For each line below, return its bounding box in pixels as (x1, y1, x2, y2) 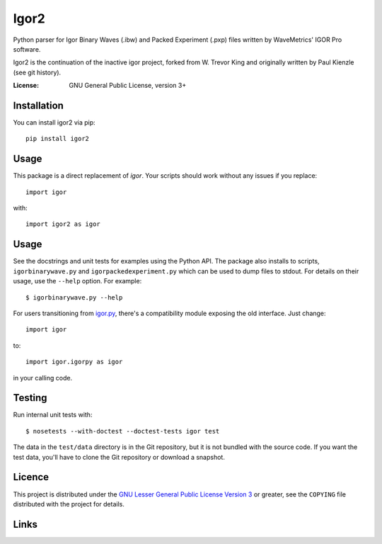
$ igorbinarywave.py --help (25, 293, 123, 301)
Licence (13, 471, 50, 483)
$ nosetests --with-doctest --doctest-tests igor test (25, 427, 220, 435)
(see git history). (13, 68, 62, 76)
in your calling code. (13, 373, 73, 382)
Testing (13, 392, 47, 404)
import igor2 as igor (25, 220, 100, 228)
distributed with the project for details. (13, 499, 125, 508)
